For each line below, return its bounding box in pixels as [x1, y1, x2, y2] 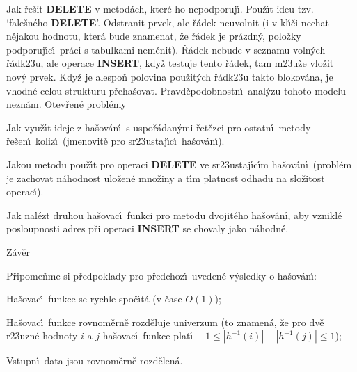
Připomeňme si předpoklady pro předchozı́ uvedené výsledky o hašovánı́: [6, 268, 317, 282]
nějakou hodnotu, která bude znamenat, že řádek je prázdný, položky [6, 29, 301, 43]
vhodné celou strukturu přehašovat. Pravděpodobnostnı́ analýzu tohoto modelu [6, 83, 346, 97]
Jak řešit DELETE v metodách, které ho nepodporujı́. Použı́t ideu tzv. [6, 1, 314, 15]
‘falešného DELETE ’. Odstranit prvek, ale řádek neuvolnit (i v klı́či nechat [6, 15, 329, 29]
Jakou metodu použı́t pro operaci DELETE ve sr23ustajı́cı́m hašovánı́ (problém [6, 156, 352, 171]
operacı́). [6, 184, 44, 199]
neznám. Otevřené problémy [6, 97, 127, 111]
